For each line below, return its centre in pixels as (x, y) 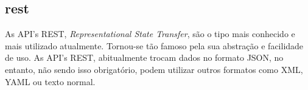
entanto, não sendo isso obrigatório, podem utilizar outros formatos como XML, (154, 69)
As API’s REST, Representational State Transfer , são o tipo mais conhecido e (150, 34)
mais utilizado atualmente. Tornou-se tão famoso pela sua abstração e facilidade (154, 45)
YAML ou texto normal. (50, 81)
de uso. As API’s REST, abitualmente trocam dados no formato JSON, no (144, 57)
